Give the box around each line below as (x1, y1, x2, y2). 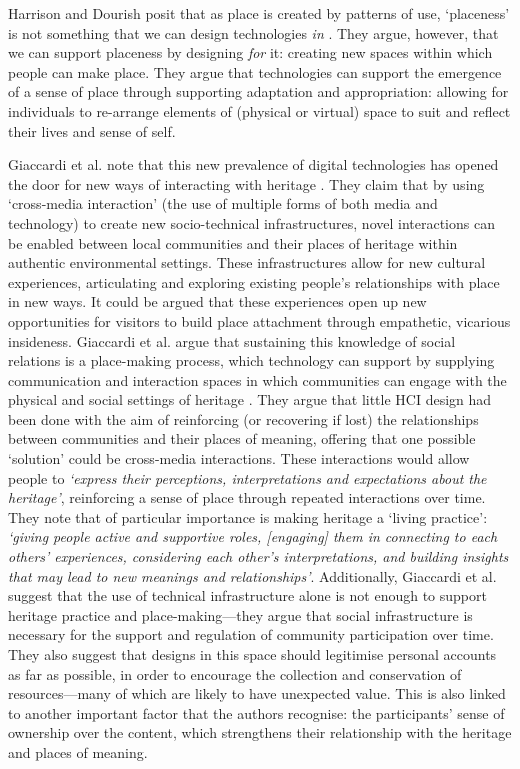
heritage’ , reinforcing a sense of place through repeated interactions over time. (8, 487, 486, 508)
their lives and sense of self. (8, 120, 176, 141)
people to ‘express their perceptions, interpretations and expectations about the (8, 467, 487, 488)
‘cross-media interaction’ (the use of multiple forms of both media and (8, 193, 438, 214)
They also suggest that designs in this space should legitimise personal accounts (8, 644, 497, 664)
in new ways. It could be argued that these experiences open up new (8, 291, 427, 312)
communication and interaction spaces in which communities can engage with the (8, 369, 507, 390)
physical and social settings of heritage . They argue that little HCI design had (8, 389, 492, 410)
